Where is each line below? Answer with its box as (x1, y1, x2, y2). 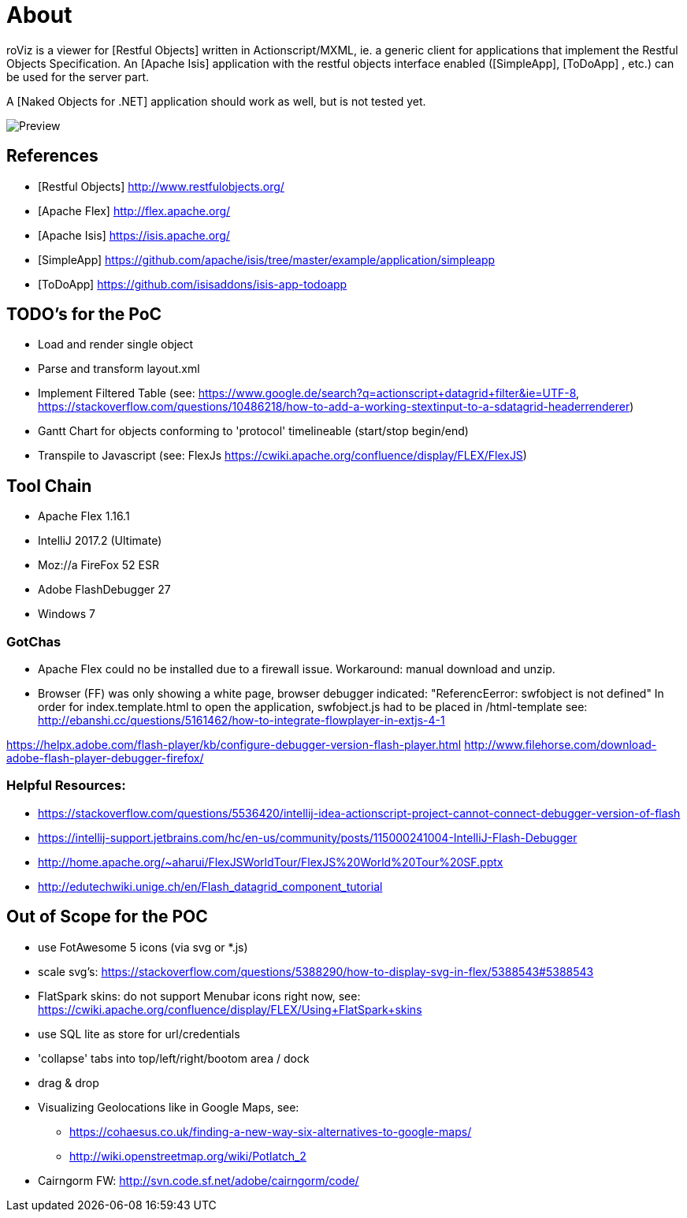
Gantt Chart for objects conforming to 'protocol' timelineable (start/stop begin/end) (38, 424, 469, 438)
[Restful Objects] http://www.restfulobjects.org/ (38, 179, 284, 193)
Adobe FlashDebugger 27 (38, 583, 171, 597)
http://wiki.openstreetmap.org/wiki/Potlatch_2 (69, 1149, 306, 1163)
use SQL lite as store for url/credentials (38, 1026, 240, 1041)
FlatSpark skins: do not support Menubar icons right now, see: (38, 989, 361, 1003)
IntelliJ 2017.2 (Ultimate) (38, 534, 162, 548)
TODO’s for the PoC (6, 304, 162, 325)
